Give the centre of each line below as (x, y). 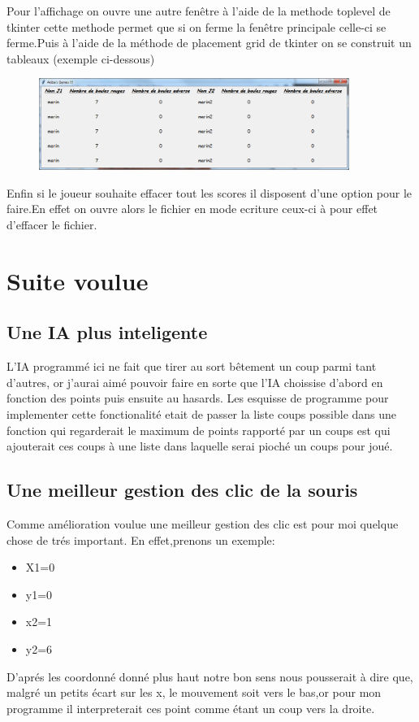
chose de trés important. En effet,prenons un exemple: (141, 539)
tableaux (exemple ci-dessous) (81, 58)
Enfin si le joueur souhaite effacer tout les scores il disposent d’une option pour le (209, 192)
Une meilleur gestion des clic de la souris (182, 490)
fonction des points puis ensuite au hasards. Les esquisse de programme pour (198, 398)
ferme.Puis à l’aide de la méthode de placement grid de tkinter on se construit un (209, 43)
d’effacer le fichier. (52, 225)
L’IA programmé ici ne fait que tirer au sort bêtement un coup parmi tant (192, 366)
